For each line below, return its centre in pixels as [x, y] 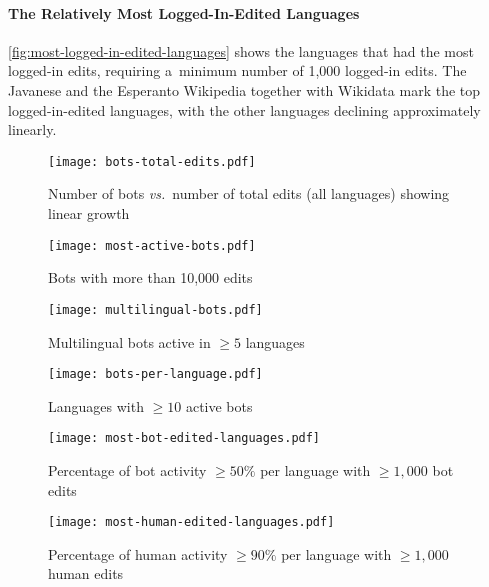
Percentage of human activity [138, 553]
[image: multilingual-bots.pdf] [155, 309]
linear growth [89, 213]
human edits [86, 573]
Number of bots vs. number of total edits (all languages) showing [249, 193]
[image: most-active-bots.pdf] [152, 245]
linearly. [32, 129]
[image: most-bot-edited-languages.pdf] [184, 438]
